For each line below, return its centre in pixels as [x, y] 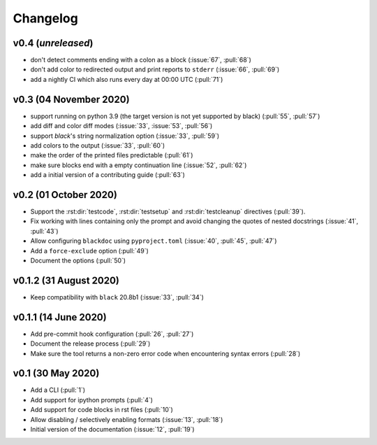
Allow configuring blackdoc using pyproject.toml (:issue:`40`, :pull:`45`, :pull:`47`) [154, 241]
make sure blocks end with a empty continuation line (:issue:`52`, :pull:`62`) [139, 165]
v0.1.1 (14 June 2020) [60, 317]
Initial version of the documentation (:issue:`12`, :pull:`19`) [112, 430]
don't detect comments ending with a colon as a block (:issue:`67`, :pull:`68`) [141, 60]
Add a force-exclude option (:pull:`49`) [90, 250]
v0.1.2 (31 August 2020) [66, 280]
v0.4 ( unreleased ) [53, 43]
